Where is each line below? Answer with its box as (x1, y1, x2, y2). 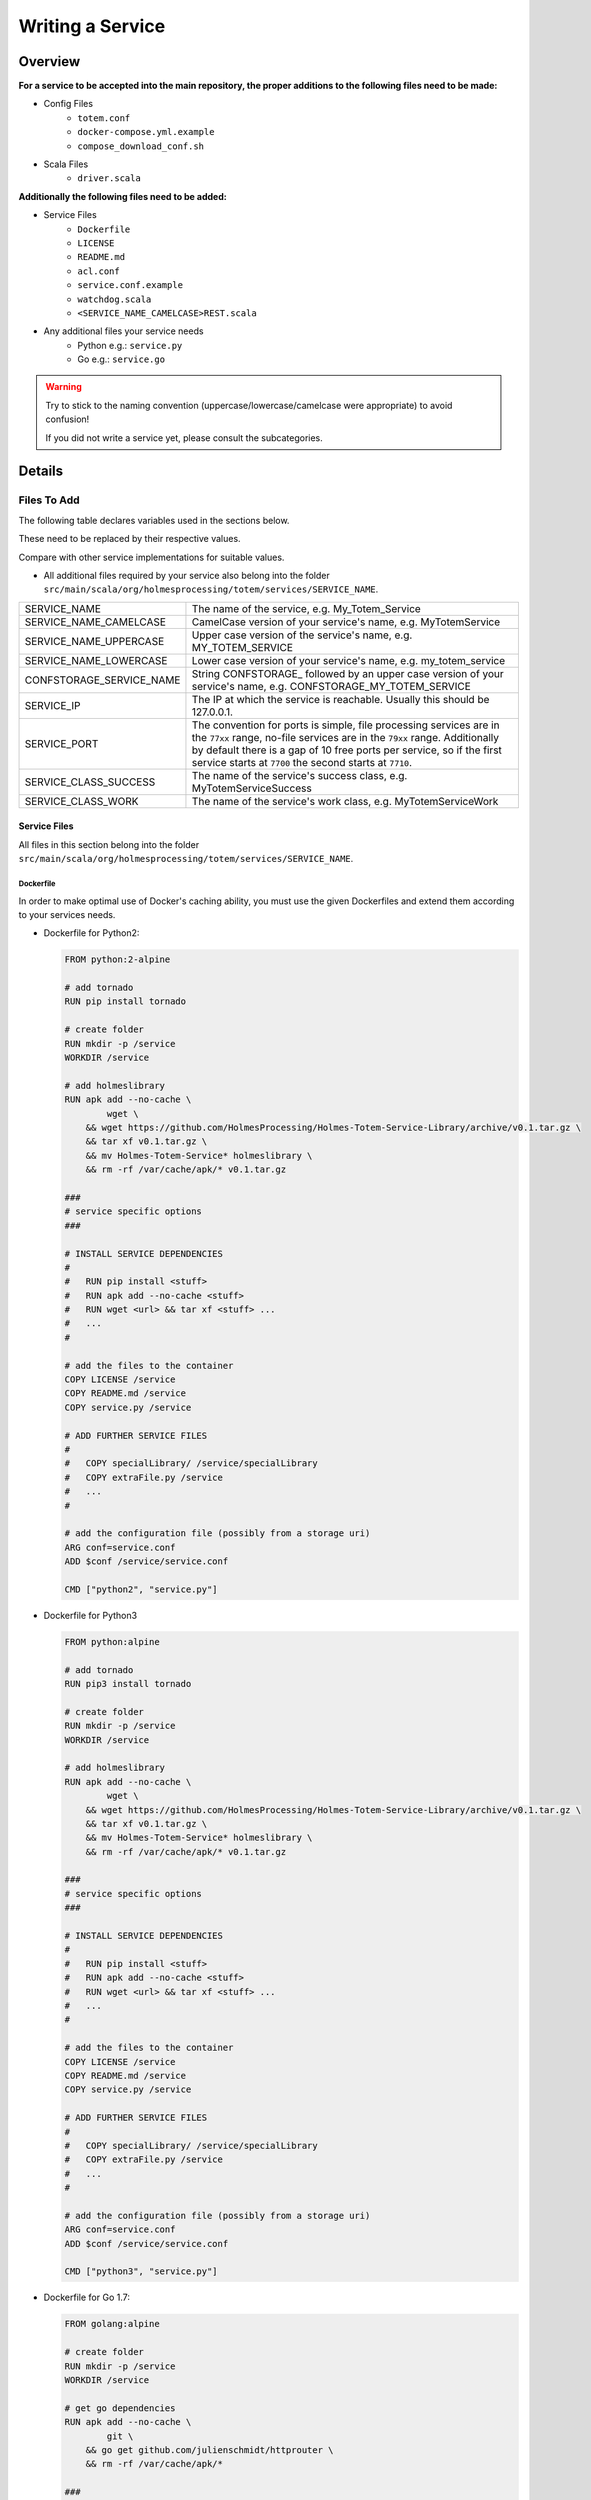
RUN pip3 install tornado (64, 1678, 192, 1690)
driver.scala (77, 173, 142, 184)
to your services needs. (18, 908, 116, 920)
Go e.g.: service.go (77, 353, 165, 365)
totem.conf (77, 112, 131, 124)
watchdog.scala (77, 293, 152, 305)
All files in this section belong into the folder (18, 838, 200, 850)
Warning (45, 381, 82, 393)
